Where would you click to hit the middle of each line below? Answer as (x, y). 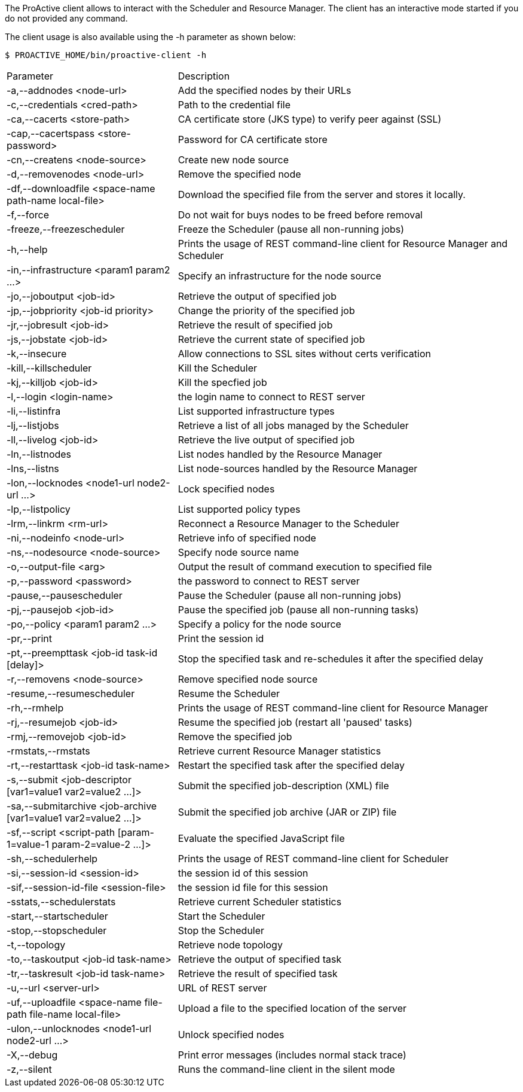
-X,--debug (32, 1055)
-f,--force (28, 215)
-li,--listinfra (34, 411)
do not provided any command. (66, 18)
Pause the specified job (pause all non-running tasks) (298, 610)
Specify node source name (238, 552)
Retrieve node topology (230, 945)
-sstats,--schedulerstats (61, 902)
